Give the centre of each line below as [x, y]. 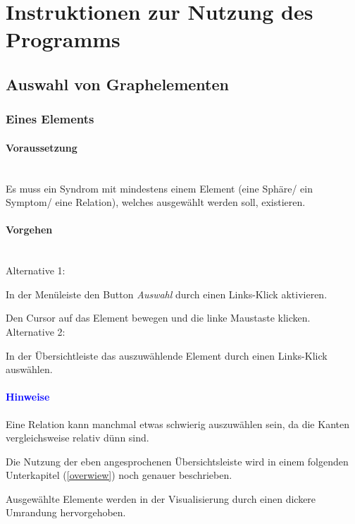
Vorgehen [29, 230]
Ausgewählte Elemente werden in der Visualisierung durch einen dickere [161, 498]
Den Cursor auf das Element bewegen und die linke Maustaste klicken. [158, 318]
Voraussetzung [42, 147]
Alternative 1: [36, 270]
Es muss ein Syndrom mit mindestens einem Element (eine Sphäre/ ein [159, 188]
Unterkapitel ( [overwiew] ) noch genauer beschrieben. [119, 475]
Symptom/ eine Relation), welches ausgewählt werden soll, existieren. [156, 202]
